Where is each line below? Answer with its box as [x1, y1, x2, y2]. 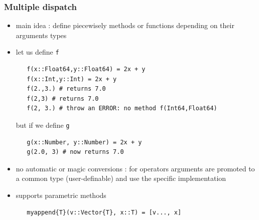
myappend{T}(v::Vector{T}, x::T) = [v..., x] [27, 208, 182, 216]
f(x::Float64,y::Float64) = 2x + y [27, 66, 146, 73]
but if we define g [16, 120, 70, 130]
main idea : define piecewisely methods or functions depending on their [16, 20, 234, 31]
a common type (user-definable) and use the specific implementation [16, 173, 226, 183]
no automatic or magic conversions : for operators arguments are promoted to [16, 163, 255, 173]
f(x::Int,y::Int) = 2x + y [27, 75, 117, 83]
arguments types [16, 30, 67, 40]
